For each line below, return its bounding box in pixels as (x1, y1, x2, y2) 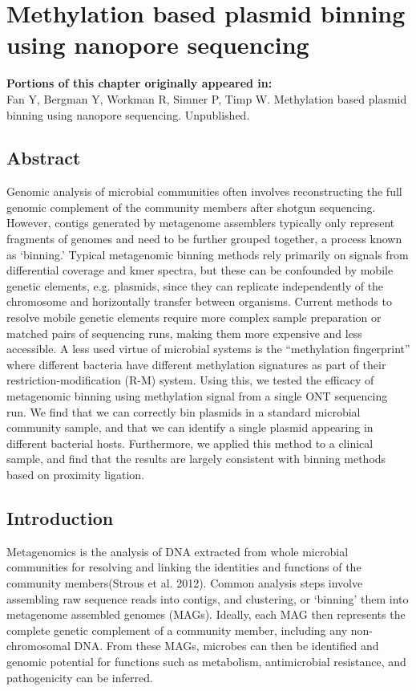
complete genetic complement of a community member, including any (6, 621, 348, 638)
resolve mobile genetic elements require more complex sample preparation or (6, 309, 382, 326)
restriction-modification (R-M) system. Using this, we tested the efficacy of (6, 372, 374, 388)
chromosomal (6, 637, 71, 654)
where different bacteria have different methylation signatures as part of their (6, 356, 386, 372)
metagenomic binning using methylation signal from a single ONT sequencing (6, 388, 388, 404)
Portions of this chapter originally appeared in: (6, 75, 273, 91)
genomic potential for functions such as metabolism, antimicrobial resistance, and (6, 652, 406, 669)
